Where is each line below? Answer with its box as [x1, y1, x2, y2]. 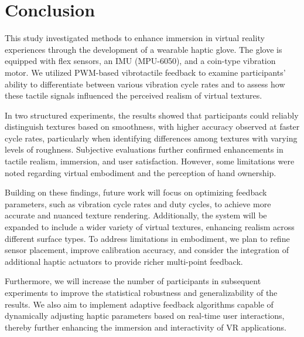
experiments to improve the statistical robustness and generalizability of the [5, 287, 278, 298]
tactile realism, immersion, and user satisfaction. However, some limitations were [5, 155, 295, 167]
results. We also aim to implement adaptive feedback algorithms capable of [5, 298, 274, 310]
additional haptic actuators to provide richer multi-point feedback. [5, 255, 243, 267]
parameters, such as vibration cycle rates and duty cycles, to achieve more [5, 197, 271, 210]
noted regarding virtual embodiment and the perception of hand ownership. [5, 166, 276, 178]
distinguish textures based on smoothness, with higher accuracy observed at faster [5, 120, 300, 133]
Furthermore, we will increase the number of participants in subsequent [5, 275, 261, 287]
